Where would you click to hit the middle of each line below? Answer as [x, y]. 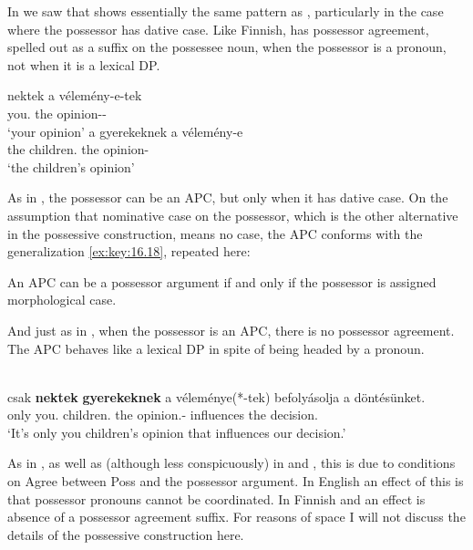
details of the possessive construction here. [126, 534]
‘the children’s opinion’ [71, 166]
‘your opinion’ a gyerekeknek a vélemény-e [125, 131]
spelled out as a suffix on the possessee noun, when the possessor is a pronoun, [227, 47]
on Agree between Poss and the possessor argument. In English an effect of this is [236, 481]
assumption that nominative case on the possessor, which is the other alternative [233, 215]
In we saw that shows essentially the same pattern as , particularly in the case [226, 11]
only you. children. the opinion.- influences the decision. [163, 415]
